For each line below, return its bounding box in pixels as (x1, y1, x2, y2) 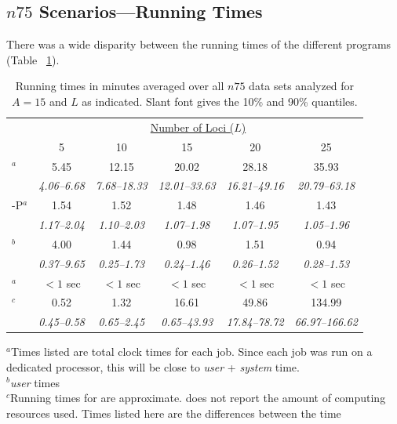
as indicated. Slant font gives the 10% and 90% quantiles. (82, 92, 358, 109)
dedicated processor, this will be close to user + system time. (6, 358, 300, 375)
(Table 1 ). (6, 51, 60, 67)
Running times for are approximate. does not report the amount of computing (10, 390, 386, 406)
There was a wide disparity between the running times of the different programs (6, 36, 392, 53)
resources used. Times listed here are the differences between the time (6, 404, 341, 421)
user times (9, 374, 60, 390)
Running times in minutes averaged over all (15, 78, 224, 94)
